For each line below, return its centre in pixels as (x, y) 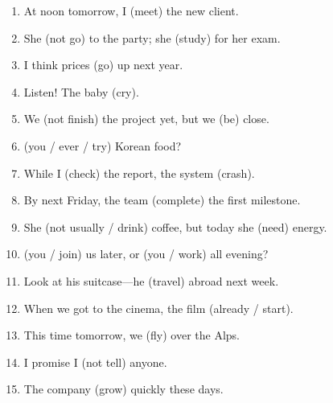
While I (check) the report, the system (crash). (139, 173)
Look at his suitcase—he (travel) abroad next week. (151, 280)
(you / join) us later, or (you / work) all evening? (146, 254)
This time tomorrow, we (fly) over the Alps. (132, 335)
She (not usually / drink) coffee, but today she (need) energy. (175, 226)
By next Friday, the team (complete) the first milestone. (162, 200)
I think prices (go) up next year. (103, 65)
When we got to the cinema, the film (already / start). (158, 308)
